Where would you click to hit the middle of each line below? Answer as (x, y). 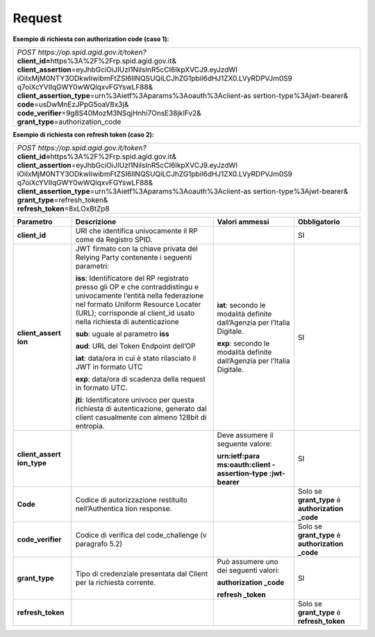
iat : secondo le (241, 305)
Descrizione (96, 222)
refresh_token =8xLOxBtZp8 (64, 209)
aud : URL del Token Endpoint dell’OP (135, 346)
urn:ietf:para (239, 456)
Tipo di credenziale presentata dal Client (142, 574)
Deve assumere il (245, 435)
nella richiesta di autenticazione (127, 322)
